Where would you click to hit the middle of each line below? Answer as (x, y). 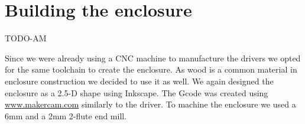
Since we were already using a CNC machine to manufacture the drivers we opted (153, 58)
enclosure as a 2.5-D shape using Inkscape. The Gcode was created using (137, 92)
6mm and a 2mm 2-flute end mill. (66, 115)
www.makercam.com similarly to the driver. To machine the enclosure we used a (150, 104)
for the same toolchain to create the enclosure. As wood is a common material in (151, 69)
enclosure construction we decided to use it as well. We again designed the (139, 81)
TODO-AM (26, 38)
